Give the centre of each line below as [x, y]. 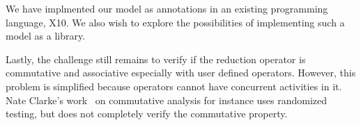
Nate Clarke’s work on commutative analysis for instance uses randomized [167, 100]
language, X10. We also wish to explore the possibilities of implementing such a [175, 22]
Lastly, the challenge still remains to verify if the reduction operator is [156, 59]
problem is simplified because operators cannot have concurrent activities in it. [174, 86]
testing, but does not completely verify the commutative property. [147, 114]
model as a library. [46, 36]
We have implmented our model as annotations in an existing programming [167, 8]
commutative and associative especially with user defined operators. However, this [181, 73]
